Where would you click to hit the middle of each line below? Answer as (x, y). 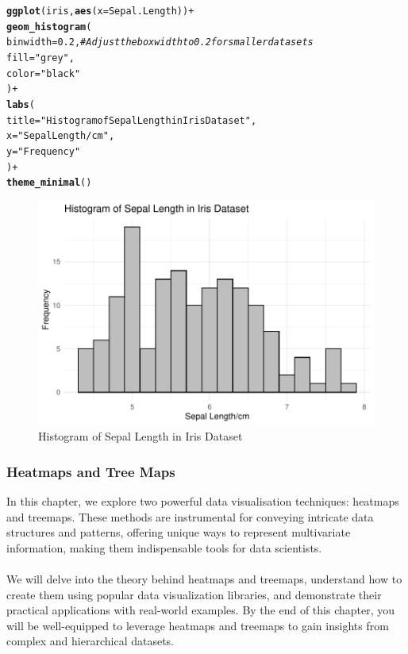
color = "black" (44, 73)
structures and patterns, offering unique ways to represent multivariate (179, 532)
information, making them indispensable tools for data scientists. (164, 547)
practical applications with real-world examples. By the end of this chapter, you (201, 610)
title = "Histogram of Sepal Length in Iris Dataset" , (132, 120)
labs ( (21, 104)
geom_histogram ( (49, 27)
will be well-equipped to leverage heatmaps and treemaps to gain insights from (198, 625)
